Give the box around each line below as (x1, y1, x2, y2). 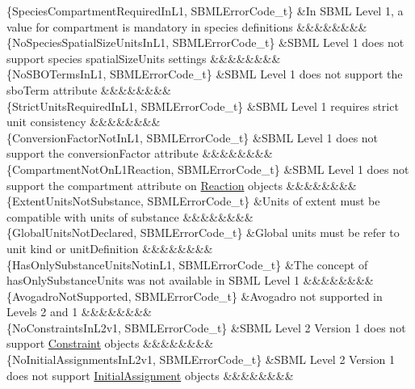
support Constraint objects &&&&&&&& (6, 335, 214, 352)
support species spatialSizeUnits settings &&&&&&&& (6, 49, 281, 66)
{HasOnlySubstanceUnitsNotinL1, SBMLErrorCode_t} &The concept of (6, 256, 368, 273)
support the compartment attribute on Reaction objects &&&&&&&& (6, 176, 357, 193)
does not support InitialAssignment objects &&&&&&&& (6, 366, 294, 383)
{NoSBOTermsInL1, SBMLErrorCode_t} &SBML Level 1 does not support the (6, 66, 403, 82)
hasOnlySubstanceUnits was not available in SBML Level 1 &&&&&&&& (6, 272, 374, 289)
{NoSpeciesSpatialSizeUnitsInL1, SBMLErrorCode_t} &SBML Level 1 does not (6, 34, 405, 51)
